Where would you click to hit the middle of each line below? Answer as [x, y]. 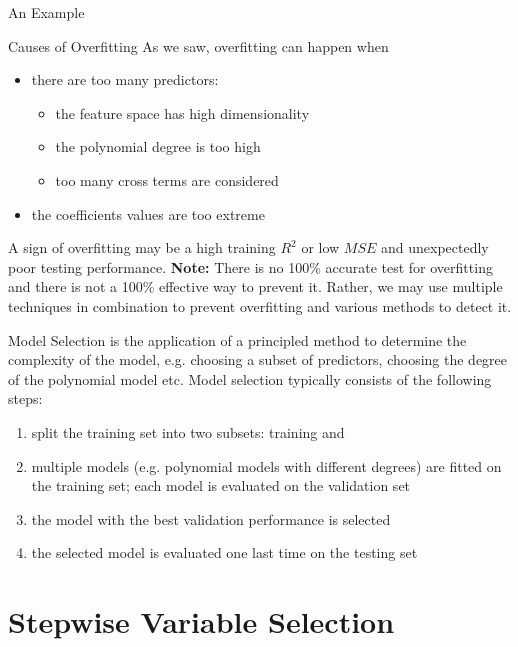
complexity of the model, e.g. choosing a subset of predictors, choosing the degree [258, 359]
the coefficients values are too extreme [148, 213]
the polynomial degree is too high [158, 146]
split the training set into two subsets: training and [188, 431]
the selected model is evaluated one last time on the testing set [224, 552]
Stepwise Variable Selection [201, 621]
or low [320, 247]
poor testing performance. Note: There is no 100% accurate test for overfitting [250, 266]
